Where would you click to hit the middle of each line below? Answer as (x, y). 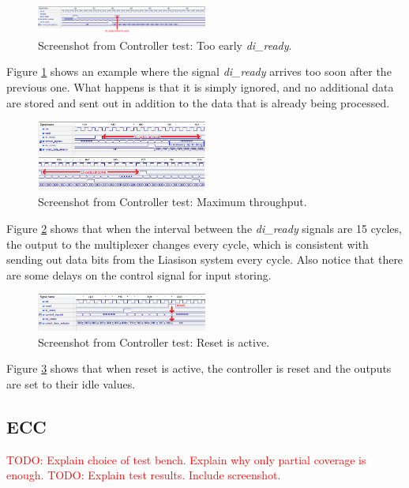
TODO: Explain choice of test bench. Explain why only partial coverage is (186, 459)
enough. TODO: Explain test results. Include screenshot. (144, 475)
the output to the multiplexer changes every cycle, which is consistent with (188, 244)
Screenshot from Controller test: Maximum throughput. (173, 202)
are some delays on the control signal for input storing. (139, 274)
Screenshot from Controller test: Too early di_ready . (165, 45)
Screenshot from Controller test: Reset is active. (154, 342)
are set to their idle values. (71, 383)
